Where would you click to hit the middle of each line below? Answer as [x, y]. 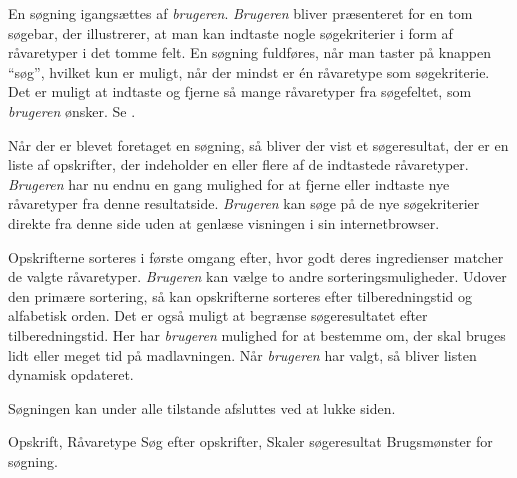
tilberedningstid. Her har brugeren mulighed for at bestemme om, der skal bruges [257, 334]
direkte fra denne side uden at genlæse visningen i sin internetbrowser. [224, 222]
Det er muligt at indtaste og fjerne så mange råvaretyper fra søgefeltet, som [240, 91]
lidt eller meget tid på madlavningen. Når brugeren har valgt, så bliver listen [242, 354]
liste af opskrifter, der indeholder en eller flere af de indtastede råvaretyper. [238, 164]
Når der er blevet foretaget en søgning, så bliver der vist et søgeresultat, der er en [258, 144]
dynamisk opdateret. [71, 374]
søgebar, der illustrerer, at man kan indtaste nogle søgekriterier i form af [230, 32]
